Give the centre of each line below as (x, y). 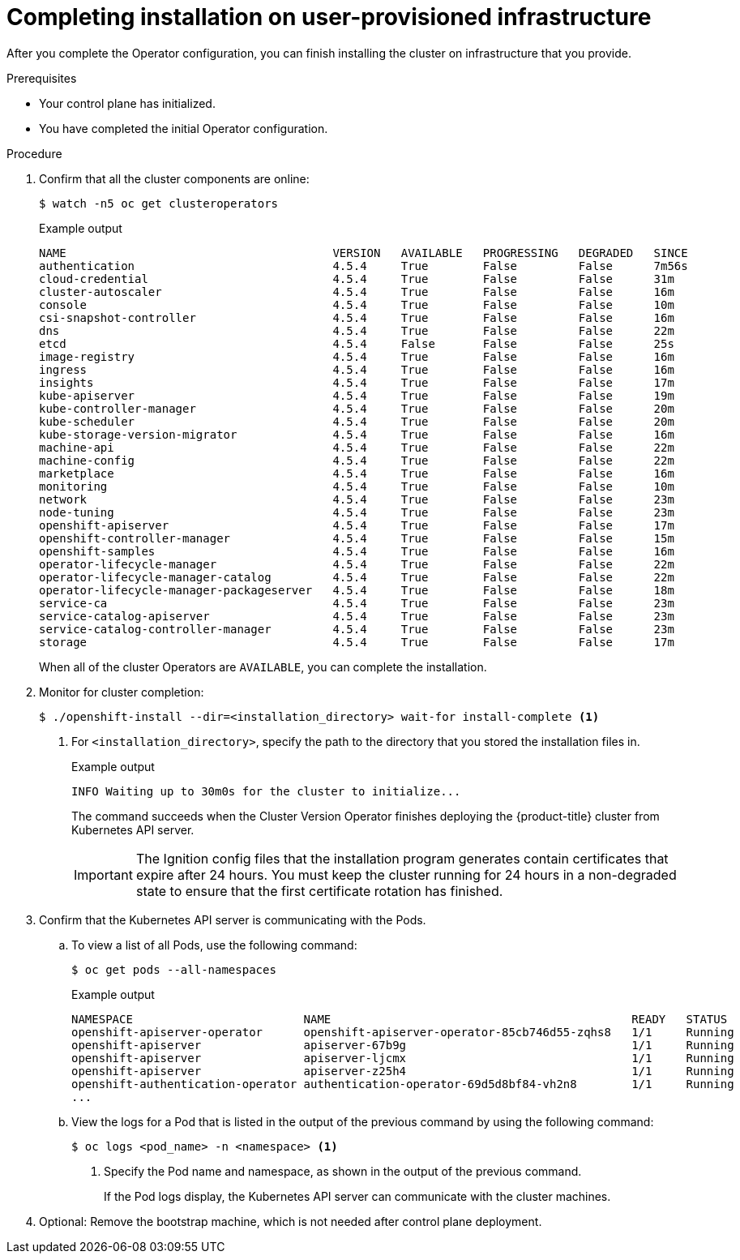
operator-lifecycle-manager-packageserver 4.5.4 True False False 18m (357, 590)
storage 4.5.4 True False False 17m (357, 642)
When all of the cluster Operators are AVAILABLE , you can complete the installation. (263, 666)
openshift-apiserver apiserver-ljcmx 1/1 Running (403, 1058)
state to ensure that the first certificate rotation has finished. (319, 891)
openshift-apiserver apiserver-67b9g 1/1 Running (403, 1045)
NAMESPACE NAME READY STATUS (400, 1019)
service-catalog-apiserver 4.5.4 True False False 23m (357, 616)
